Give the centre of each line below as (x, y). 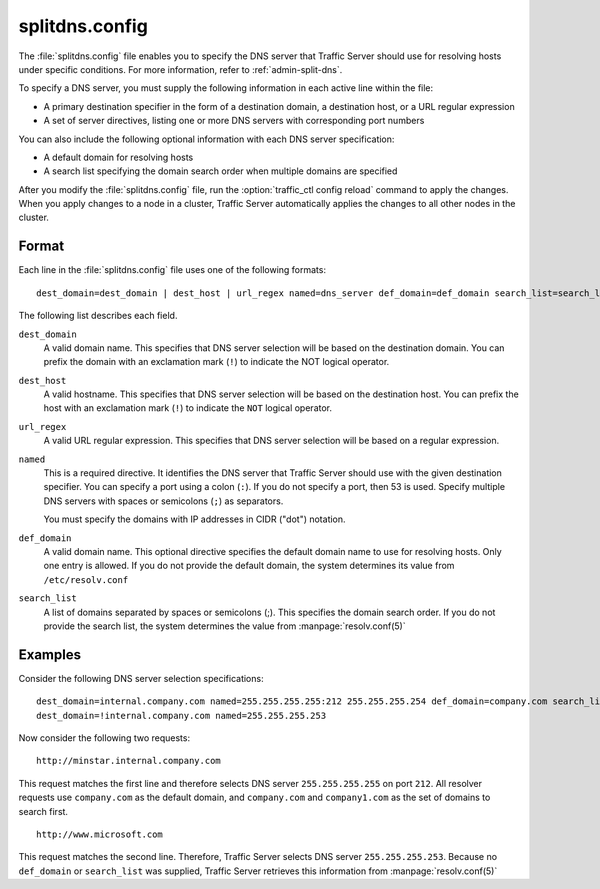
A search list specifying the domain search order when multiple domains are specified (220, 171)
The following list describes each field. (98, 316)
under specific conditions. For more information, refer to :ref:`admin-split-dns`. (180, 69)
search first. (43, 811)
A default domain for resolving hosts (118, 157)
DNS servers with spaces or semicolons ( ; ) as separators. (163, 501)
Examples (50, 654)
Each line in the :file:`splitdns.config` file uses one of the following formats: (172, 270)
